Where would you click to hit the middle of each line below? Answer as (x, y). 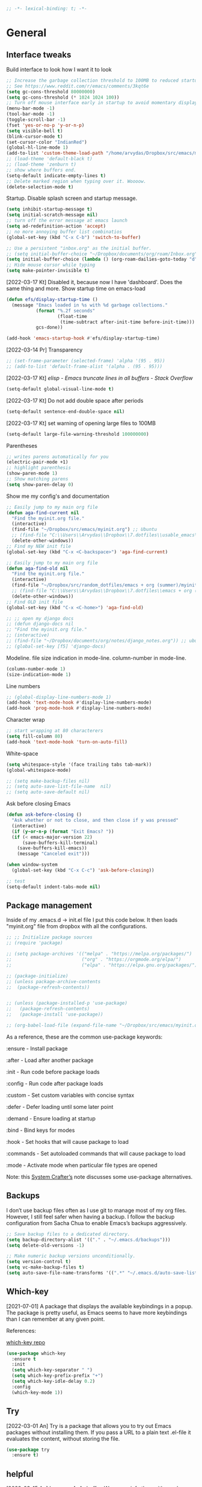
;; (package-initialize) (37, 976)
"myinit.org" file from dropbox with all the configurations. (77, 927)
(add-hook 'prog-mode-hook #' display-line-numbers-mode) (79, 708)
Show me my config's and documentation (58, 496)
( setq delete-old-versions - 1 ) (45, 1245)
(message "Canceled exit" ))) (54, 854)
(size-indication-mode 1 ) (38, 674)
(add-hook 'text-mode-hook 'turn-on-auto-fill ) (67, 742)
